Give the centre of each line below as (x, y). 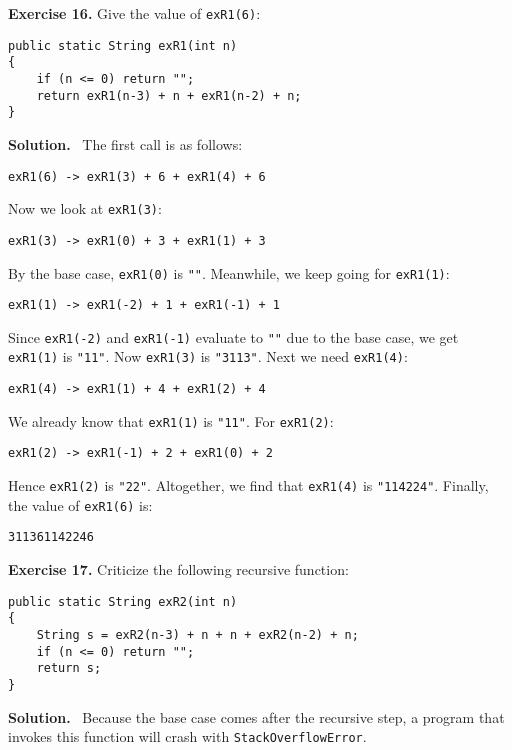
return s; (69, 668)
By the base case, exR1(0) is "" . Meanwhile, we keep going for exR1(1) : (229, 272)
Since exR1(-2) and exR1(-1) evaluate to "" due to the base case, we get (233, 336)
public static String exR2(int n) (123, 601)
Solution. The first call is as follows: (125, 143)
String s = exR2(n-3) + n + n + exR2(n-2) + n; (197, 634)
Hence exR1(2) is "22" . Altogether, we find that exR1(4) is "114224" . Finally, (248, 485)
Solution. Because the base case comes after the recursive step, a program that (256, 716)
